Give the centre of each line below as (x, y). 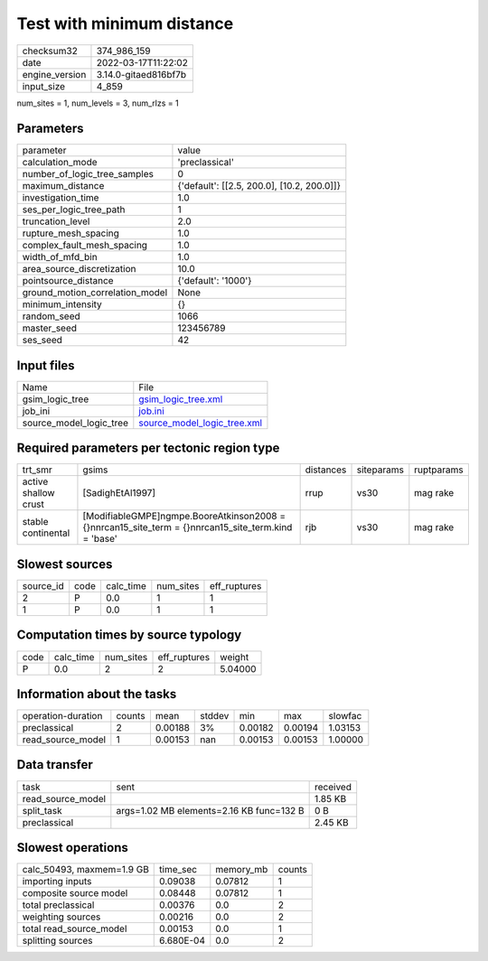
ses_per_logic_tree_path (74, 210)
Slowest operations (72, 848)
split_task (42, 810)
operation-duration (62, 716)
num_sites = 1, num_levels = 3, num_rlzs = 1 (98, 103)
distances (326, 470)
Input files (46, 365)
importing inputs (57, 882)
